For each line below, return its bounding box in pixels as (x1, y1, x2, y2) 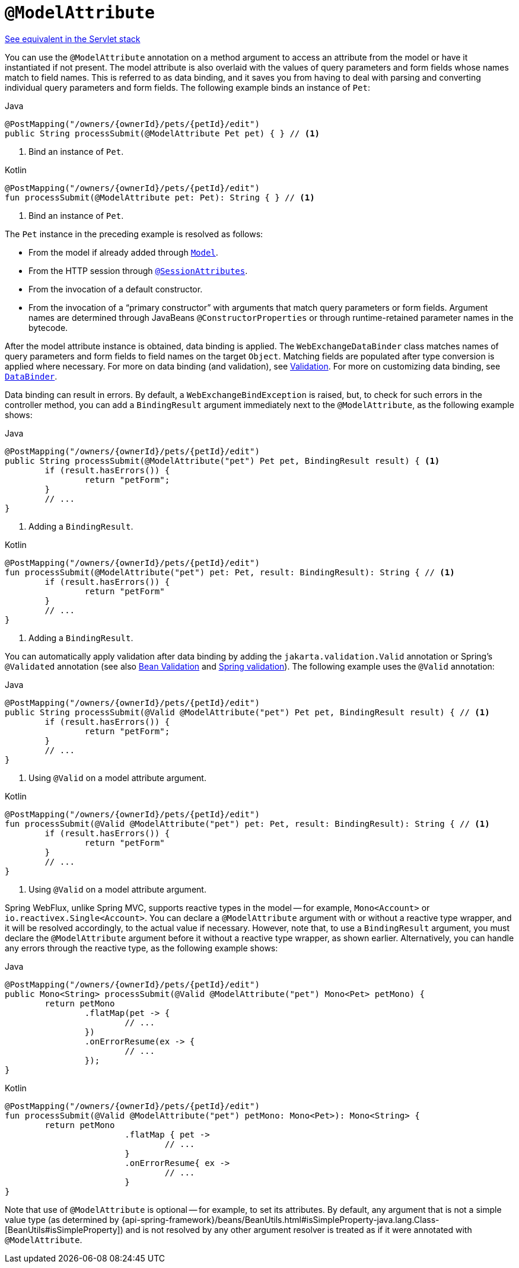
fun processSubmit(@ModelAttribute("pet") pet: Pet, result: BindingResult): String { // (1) (5, 567, 455, 577)
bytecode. (28, 322, 68, 333)
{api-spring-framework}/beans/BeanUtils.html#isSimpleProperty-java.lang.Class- (121, 1214, 440, 1225)
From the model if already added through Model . (28, 247, 218, 257)
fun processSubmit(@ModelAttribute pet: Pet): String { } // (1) (5, 192, 315, 202)
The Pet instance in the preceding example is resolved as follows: (5, 228, 263, 239)
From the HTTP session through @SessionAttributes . (28, 265, 248, 276)
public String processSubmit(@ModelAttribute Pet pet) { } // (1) (5, 128, 320, 138)
